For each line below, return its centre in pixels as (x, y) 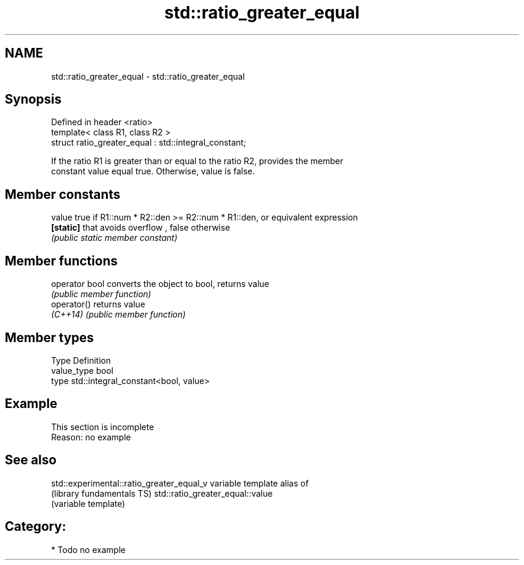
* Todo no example (88, 549)
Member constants (63, 194)
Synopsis (33, 99)
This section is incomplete (103, 427)
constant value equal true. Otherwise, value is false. (153, 171)
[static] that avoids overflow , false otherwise (141, 228)
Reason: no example (91, 437)
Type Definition (81, 360)
